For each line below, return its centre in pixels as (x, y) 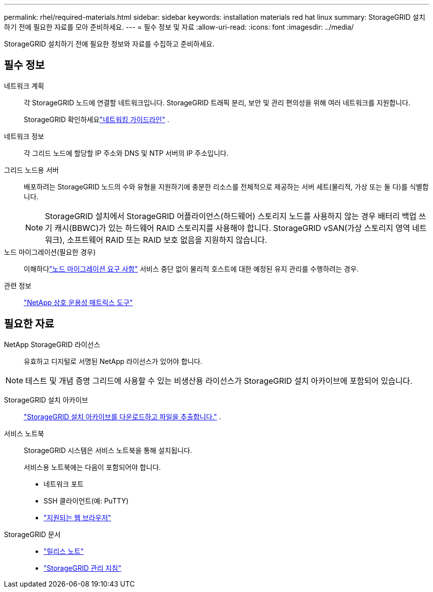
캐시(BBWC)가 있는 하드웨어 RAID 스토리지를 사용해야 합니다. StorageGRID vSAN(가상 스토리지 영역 (232, 228)
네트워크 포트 (64, 484)
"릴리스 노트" (64, 551)
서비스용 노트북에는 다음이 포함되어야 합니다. (92, 467)
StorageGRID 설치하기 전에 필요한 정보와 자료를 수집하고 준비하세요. (109, 44)
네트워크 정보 (24, 136)
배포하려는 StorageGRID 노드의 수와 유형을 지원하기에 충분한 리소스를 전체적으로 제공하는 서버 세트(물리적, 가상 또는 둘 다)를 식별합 (226, 186)
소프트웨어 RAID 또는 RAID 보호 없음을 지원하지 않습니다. (167, 240)
